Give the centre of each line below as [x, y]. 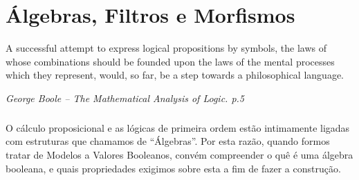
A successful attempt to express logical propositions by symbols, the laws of [166, 48]
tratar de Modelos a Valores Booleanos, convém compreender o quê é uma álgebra [179, 155]
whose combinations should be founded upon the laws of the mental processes [170, 61]
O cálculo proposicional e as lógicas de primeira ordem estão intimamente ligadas [178, 127]
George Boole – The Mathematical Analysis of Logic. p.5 [125, 98]
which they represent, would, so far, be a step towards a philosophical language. [175, 75]
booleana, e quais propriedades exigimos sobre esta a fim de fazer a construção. [173, 168]
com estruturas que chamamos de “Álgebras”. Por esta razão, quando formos [168, 141]
